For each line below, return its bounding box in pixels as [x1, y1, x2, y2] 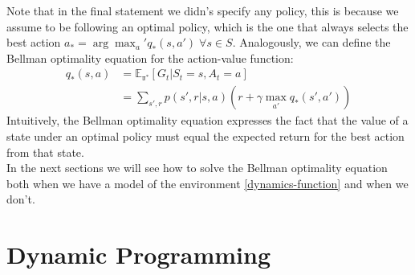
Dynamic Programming [6, 238, 271, 271]
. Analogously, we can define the [232, 34, 391, 51]
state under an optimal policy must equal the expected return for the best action [6, 128, 405, 145]
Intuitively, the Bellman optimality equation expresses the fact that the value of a [6, 112, 409, 129]
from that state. [6, 143, 84, 160]
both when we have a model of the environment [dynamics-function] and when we [6, 174, 409, 191]
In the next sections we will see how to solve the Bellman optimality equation [6, 159, 388, 176]
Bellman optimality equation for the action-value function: [6, 49, 294, 66]
